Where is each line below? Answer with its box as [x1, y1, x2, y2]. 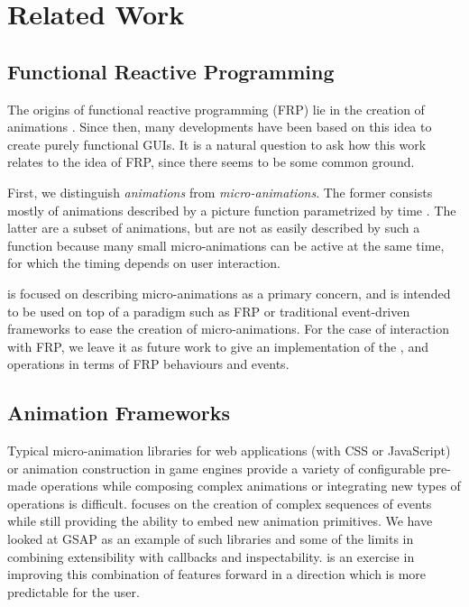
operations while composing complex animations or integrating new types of [41, 476, 461, 495]
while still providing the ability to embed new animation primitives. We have [7, 511, 433, 530]
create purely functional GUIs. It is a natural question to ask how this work [7, 134, 427, 153]
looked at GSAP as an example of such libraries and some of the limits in [7, 529, 414, 548]
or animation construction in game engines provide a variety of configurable [7, 458, 426, 477]
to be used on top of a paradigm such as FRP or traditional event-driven [7, 301, 410, 320]
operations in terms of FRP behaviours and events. [7, 354, 290, 373]
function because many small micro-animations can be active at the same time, [7, 235, 445, 254]
